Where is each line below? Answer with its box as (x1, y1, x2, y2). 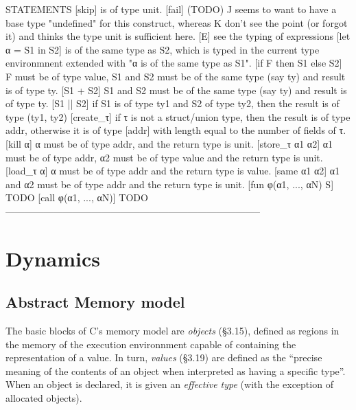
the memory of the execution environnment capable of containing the (5, 337, 296, 351)
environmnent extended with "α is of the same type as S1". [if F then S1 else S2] (5, 56, 342, 70)
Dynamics (5, 244, 101, 272)
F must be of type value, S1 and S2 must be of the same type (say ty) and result (5, 69, 346, 83)
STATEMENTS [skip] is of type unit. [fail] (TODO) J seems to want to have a (5, 2, 337, 16)
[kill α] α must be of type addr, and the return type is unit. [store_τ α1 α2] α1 (5, 136, 333, 150)
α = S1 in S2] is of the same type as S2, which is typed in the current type (5, 42, 320, 56)
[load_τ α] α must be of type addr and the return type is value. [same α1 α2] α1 (5, 163, 340, 178)
